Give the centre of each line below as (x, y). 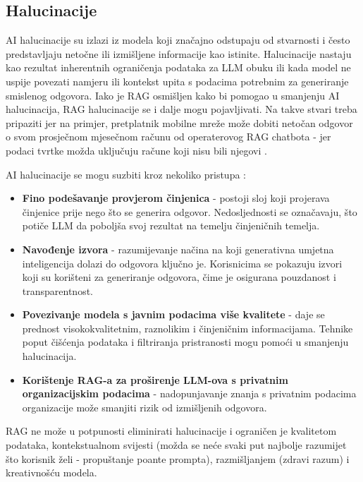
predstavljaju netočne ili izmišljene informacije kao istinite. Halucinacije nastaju (179, 53)
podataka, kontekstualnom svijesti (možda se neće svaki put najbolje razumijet (176, 445)
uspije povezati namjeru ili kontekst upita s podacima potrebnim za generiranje (177, 81)
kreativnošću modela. (51, 472)
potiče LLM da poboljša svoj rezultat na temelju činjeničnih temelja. (171, 225)
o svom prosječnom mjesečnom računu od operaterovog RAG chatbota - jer (168, 137)
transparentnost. (57, 290)
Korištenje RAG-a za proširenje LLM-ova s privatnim (155, 379)
